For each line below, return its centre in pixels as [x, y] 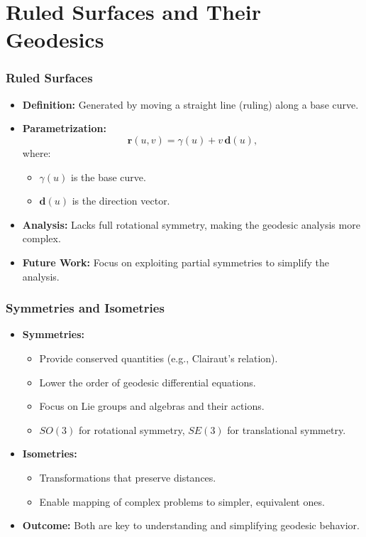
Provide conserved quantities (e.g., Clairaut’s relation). [159, 358]
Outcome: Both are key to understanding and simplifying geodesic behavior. [191, 525]
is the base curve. [109, 177]
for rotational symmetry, [132, 429]
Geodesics [55, 39]
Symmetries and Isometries [85, 308]
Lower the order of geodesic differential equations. [148, 382]
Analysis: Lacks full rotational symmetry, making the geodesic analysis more [191, 224]
